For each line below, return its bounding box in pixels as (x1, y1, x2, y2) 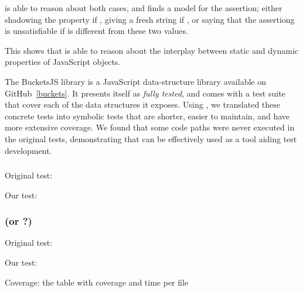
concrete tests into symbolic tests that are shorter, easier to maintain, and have (5, 109, 290, 122)
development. (5, 144, 52, 156)
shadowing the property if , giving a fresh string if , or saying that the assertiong (5, 13, 295, 25)
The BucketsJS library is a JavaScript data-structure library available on (5, 75, 266, 87)
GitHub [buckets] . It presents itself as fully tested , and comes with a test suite (5, 87, 285, 99)
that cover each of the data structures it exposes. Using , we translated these (5, 98, 281, 111)
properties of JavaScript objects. (5, 56, 121, 68)
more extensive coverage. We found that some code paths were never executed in (5, 121, 295, 133)
